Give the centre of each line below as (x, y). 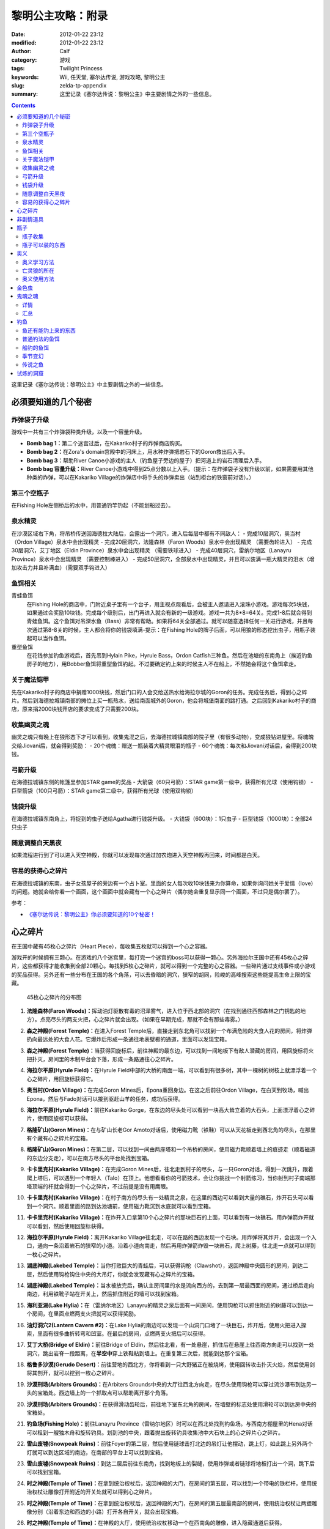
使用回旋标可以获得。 (64, 1119)
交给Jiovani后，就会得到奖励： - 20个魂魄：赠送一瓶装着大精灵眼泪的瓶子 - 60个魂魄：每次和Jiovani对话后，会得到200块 (164, 746)
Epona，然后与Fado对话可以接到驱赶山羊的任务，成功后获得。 (105, 1098)
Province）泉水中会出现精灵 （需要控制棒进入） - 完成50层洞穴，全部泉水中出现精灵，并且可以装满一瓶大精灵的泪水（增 (163, 559)
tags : (18, 68)
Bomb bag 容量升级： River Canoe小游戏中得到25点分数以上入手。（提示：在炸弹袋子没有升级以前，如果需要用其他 (170, 468)
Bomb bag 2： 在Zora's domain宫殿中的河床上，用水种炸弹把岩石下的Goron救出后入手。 (137, 452)
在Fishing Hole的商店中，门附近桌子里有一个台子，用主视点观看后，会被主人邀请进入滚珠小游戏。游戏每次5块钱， (170, 604)
